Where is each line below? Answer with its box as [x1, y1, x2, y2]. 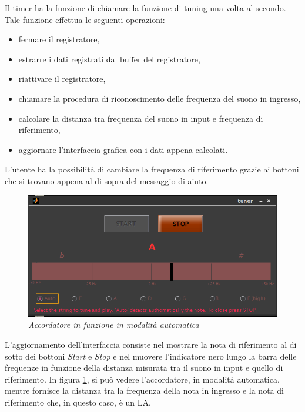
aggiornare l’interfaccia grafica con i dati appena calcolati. [18, 143, 228, 155]
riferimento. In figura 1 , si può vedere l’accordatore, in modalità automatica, [5, 373, 280, 385]
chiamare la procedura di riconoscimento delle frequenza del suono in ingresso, [18, 92, 301, 104]
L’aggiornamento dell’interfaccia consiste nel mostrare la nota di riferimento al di [5, 338, 297, 350]
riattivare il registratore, [18, 72, 106, 85]
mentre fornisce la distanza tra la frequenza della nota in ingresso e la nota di [5, 384, 284, 397]
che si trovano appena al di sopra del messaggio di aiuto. [5, 174, 209, 187]
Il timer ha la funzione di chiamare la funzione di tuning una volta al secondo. [5, 2, 286, 14]
